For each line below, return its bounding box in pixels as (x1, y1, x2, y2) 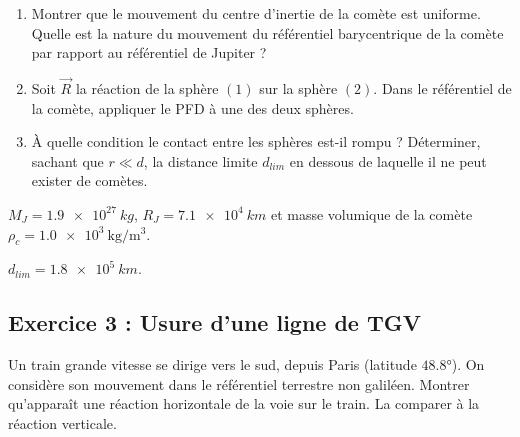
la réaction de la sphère (75, 78, 219, 98)
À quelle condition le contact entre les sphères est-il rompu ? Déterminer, (31, 131, 481, 152)
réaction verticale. (8, 412, 117, 433)
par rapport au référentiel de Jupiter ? (31, 42, 267, 63)
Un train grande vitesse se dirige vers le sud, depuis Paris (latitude (8, 354, 417, 375)
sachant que (31, 150, 104, 171)
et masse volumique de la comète (270, 203, 473, 224)
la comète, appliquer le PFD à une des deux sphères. (31, 97, 354, 118)
